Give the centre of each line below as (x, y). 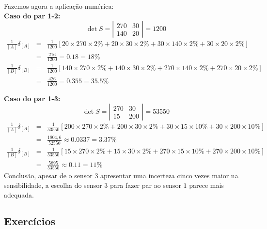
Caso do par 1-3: (32, 98)
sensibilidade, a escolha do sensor (53, 185)
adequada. (19, 194)
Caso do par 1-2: (32, 15)
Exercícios (30, 221)
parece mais (206, 185)
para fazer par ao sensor (145, 185)
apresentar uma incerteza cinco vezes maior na (169, 176)
